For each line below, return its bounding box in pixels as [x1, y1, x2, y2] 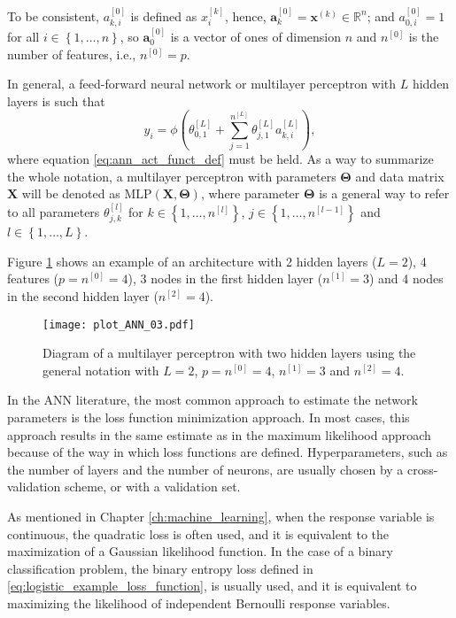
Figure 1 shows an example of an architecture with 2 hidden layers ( [7, 251, 377, 270]
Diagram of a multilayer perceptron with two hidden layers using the [43, 344, 416, 362]
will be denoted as [21, 184, 120, 203]
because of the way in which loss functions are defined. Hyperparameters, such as [7, 443, 448, 461]
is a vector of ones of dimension [170, 27, 342, 46]
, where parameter [200, 184, 300, 203]
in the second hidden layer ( [7, 286, 158, 305]
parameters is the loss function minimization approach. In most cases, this [7, 407, 410, 426]
